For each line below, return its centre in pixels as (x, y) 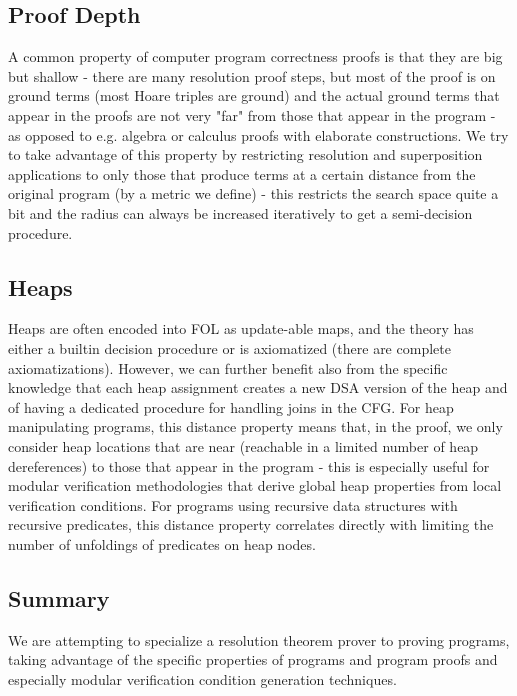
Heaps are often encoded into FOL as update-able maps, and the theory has (241, 328)
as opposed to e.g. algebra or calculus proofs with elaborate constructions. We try (258, 134)
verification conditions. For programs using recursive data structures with (233, 504)
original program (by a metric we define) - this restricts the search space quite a (253, 193)
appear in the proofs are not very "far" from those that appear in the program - (252, 114)
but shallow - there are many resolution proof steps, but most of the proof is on (252, 75)
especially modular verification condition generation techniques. (202, 678)
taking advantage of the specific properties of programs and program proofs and (253, 659)
